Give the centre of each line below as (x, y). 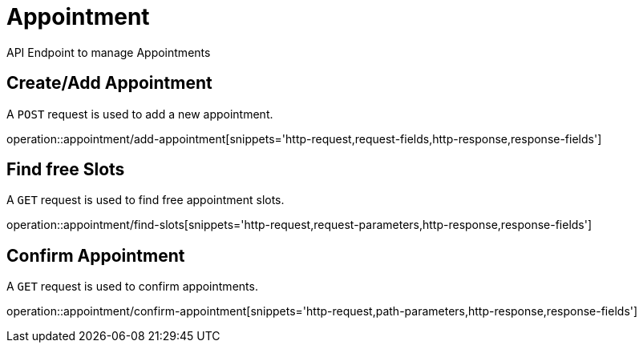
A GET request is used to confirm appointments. (132, 287)
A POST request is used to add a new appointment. (140, 114)
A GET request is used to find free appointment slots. (146, 200)
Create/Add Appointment (109, 83)
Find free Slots (66, 170)
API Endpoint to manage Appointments (109, 52)
